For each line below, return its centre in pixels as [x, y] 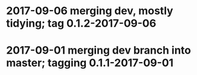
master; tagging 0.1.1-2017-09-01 [90, 63]
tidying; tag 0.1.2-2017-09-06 [81, 23]
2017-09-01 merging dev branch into [99, 50]
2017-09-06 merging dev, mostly [90, 11]
